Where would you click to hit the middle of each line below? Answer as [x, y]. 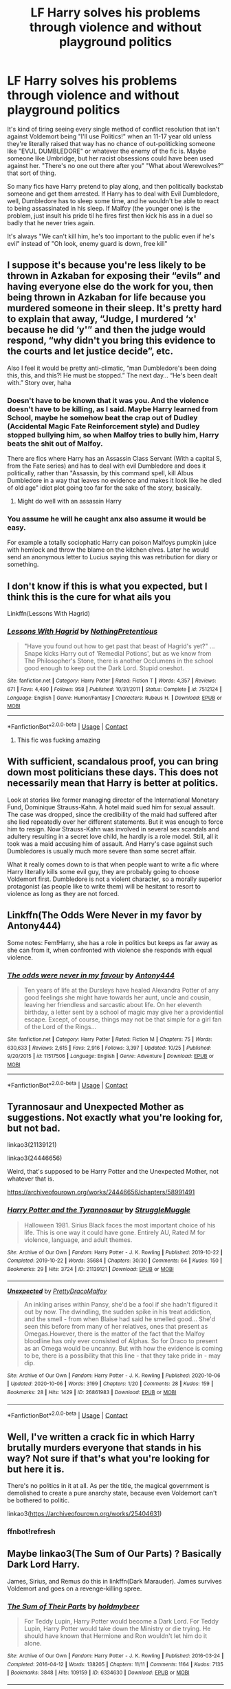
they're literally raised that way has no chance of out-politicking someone [111, 143]
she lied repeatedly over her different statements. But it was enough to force [115, 822]
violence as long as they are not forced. [63, 893]
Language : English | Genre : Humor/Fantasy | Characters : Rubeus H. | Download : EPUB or [114, 698]
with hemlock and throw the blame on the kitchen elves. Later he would [108, 550]
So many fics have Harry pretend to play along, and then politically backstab [115, 186]
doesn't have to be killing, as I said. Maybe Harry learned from [113, 409]
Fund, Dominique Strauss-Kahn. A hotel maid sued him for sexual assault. [111, 807]
